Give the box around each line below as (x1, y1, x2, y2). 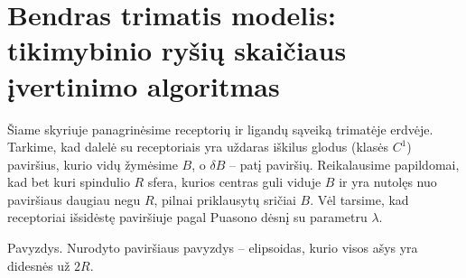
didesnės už (7, 255, 70, 274)
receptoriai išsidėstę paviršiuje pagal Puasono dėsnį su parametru (7, 208, 368, 227)
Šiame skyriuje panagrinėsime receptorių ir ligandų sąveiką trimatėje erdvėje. (7, 119, 433, 138)
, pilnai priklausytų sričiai (154, 190, 296, 208)
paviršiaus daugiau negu (7, 190, 141, 208)
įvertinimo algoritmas (7, 67, 280, 104)
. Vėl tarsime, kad (310, 190, 409, 208)
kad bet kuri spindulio (7, 172, 130, 191)
